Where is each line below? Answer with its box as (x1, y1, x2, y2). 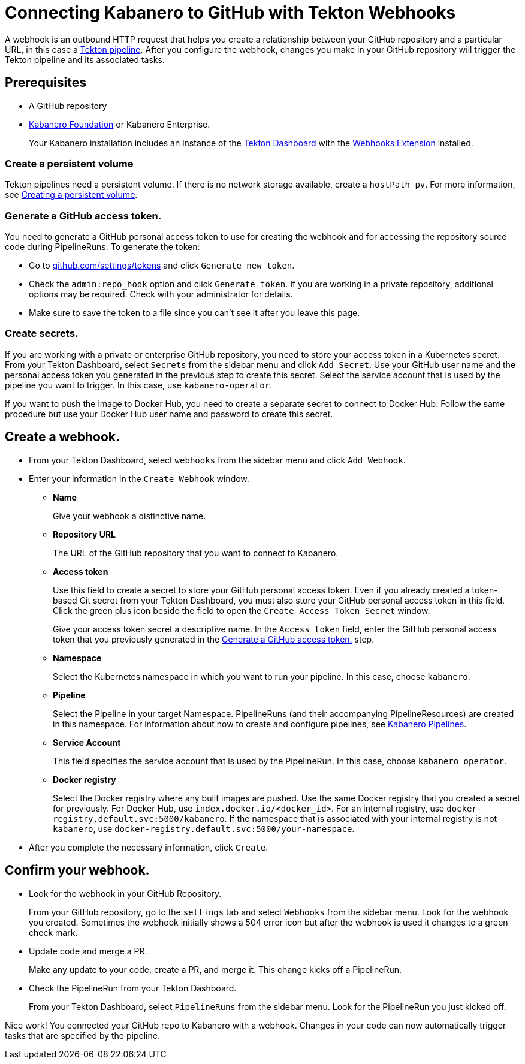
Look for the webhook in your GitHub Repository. (29, 888, 222, 899)
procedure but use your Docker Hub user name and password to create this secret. (5, 408, 333, 419)
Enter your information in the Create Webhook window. (29, 473, 249, 484)
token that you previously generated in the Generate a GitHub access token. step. (53, 634, 375, 644)
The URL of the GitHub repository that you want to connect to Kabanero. (53, 547, 339, 558)
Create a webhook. (5, 429, 120, 445)
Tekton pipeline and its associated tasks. (5, 54, 165, 65)
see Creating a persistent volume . (5, 189, 138, 200)
